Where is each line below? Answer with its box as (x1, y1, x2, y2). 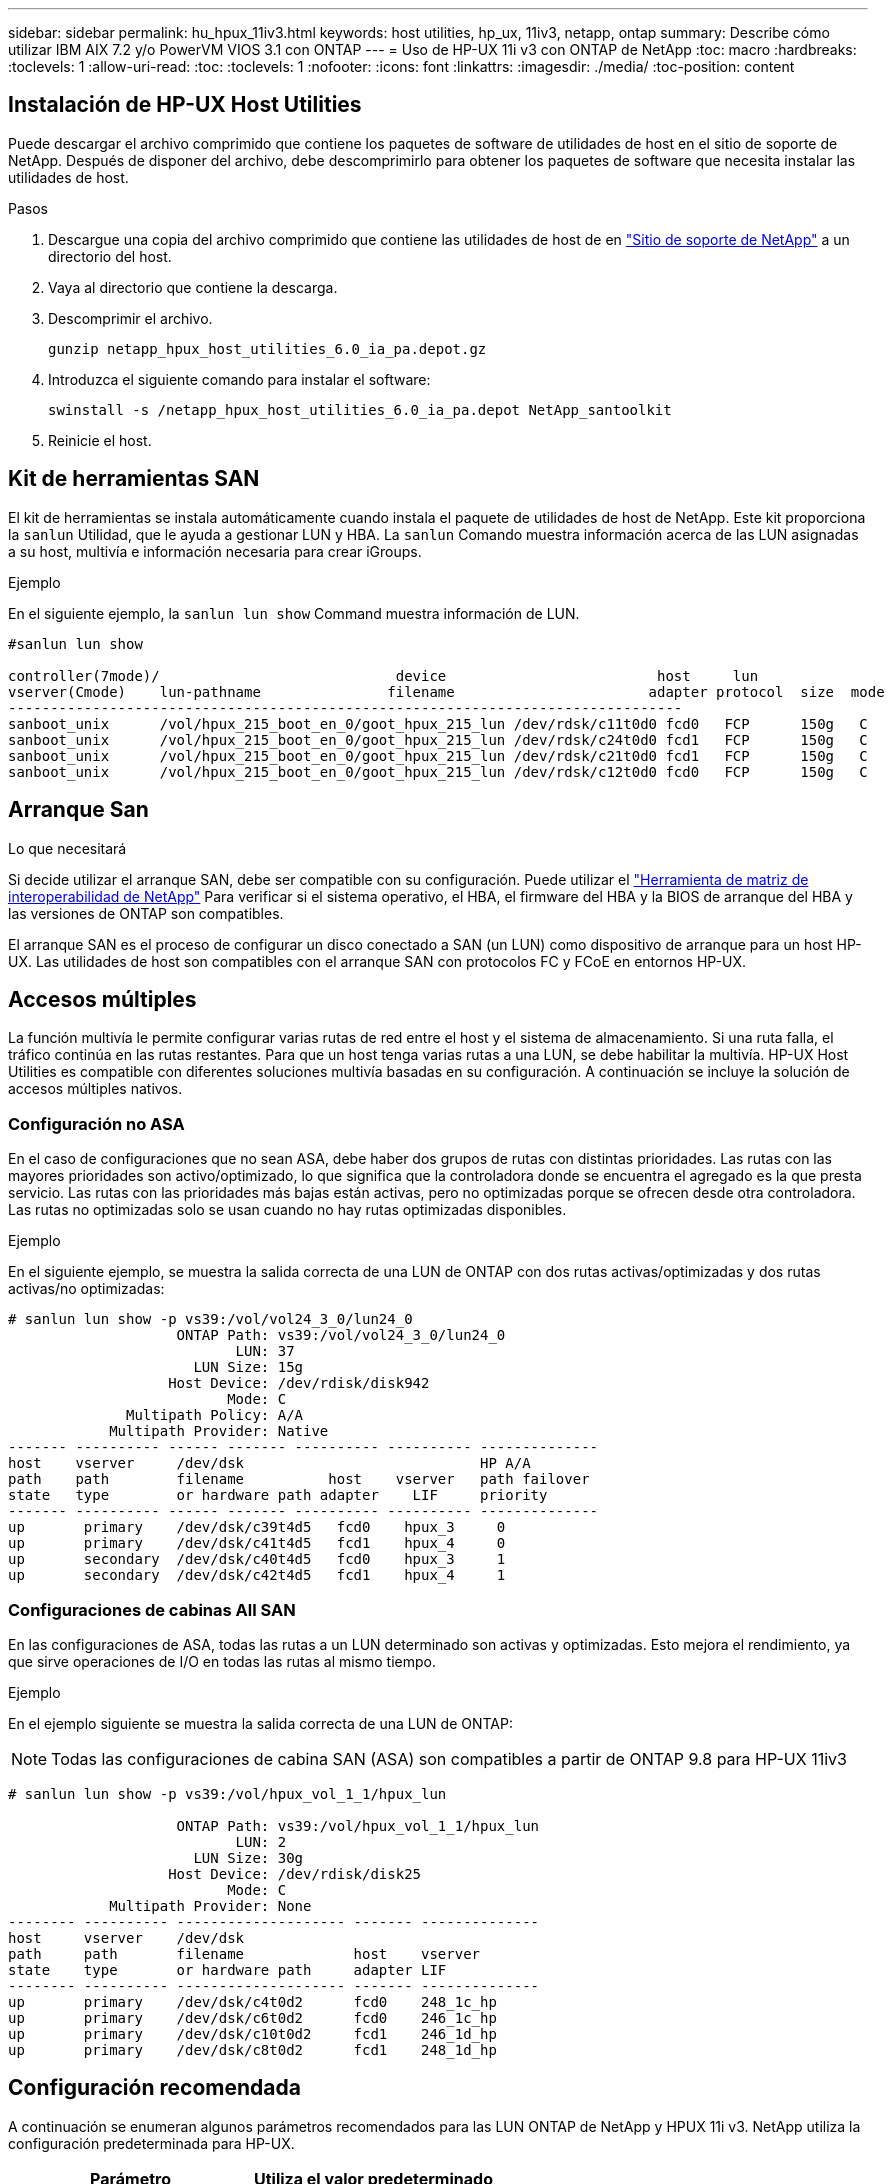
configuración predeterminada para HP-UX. (8, 2134, 295, 2152)
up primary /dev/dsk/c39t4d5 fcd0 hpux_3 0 (8, 1519, 506, 1536)
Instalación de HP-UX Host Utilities (8, 92, 362, 118)
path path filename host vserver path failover (8, 1471, 590, 1488)
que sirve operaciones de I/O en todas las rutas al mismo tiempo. (8, 1652, 436, 1670)
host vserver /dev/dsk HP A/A (8, 1455, 531, 1472)
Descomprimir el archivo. (48, 309, 213, 327)
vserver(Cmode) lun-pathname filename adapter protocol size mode (8, 683, 885, 700)
